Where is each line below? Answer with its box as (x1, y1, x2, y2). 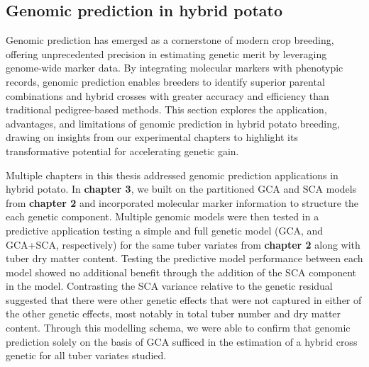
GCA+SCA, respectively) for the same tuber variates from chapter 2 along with (6, 237, 360, 252)
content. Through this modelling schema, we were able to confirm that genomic (6, 320, 351, 335)
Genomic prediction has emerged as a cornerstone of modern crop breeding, (6, 33, 334, 47)
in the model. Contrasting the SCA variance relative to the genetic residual (6, 278, 333, 293)
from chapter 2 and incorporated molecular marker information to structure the (6, 195, 359, 210)
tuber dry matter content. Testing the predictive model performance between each (6, 251, 363, 266)
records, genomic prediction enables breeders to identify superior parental (6, 74, 325, 89)
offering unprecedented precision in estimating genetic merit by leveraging (6, 46, 327, 61)
